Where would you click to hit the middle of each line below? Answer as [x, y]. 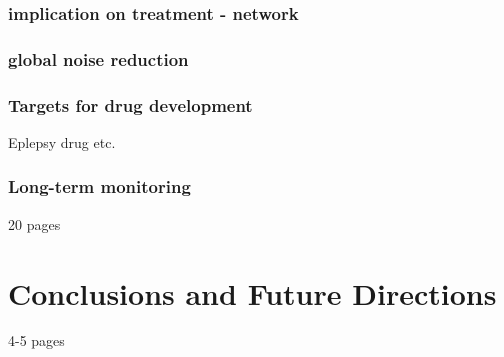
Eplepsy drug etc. [62, 141]
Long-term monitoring [99, 186]
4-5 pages [36, 340]
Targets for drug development [130, 104]
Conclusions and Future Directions [252, 292]
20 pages [34, 223]
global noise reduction [98, 58]
